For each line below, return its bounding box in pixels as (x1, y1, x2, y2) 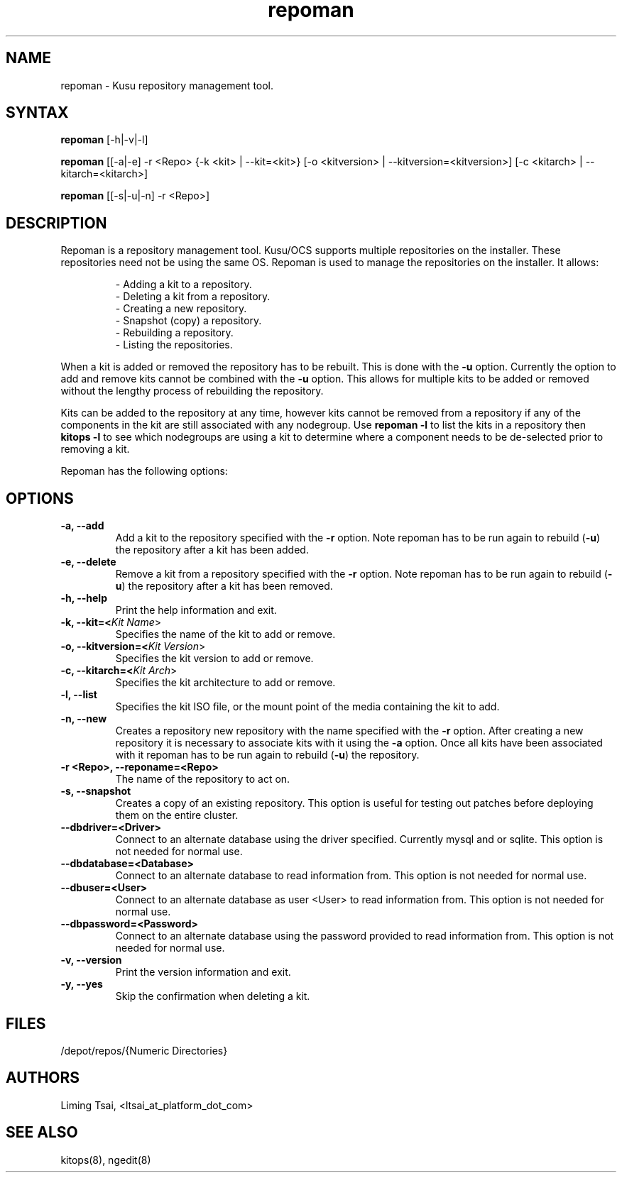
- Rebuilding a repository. (115, 326, 234, 339)
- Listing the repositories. (115, 338, 233, 351)
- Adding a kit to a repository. (115, 278, 252, 291)
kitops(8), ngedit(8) (60, 1153, 151, 1166)
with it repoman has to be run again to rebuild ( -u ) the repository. (115, 749, 420, 761)
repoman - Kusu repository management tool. (60, 79, 274, 92)
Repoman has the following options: (60, 465, 228, 478)
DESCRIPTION (6, 214, 107, 232)
